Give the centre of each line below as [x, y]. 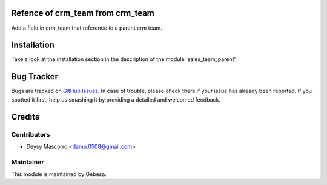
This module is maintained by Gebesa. [59, 174]
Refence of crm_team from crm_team [83, 13]
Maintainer [28, 162]
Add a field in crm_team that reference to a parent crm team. [87, 28]
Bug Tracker [35, 76]
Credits [25, 117]
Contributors [31, 134]
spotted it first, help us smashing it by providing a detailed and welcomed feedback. [116, 99]
